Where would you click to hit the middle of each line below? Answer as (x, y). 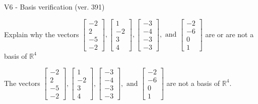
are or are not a (230, 34)
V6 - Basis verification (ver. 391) (54, 7)
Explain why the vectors (42, 34)
